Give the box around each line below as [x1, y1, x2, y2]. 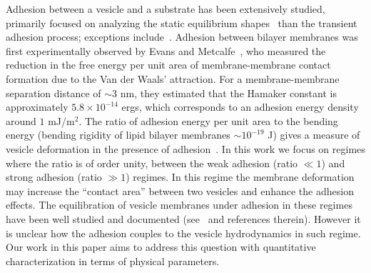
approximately [6, 99, 68, 114]
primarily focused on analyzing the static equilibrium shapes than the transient [6, 15, 357, 30]
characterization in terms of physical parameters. [6, 253, 220, 268]
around [6, 113, 36, 128]
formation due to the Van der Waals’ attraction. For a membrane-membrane [6, 71, 340, 86]
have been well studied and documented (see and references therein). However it [6, 211, 361, 226]
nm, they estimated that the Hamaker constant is [120, 85, 337, 100]
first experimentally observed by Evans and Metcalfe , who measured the [6, 43, 326, 58]
